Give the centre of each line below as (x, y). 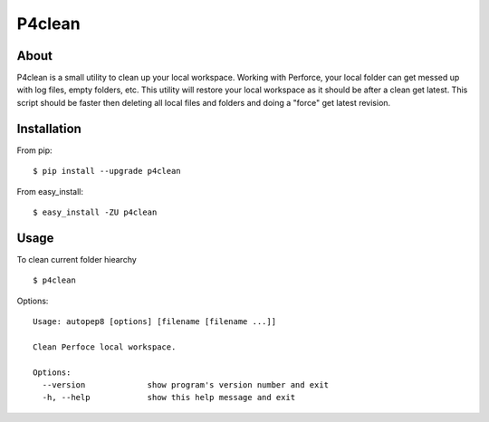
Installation (49, 128)
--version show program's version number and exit (186, 384)
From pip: (35, 150)
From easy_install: (50, 191)
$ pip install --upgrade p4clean (107, 171)
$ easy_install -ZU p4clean (95, 212)
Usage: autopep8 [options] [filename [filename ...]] (154, 321)
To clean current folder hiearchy (77, 259)
